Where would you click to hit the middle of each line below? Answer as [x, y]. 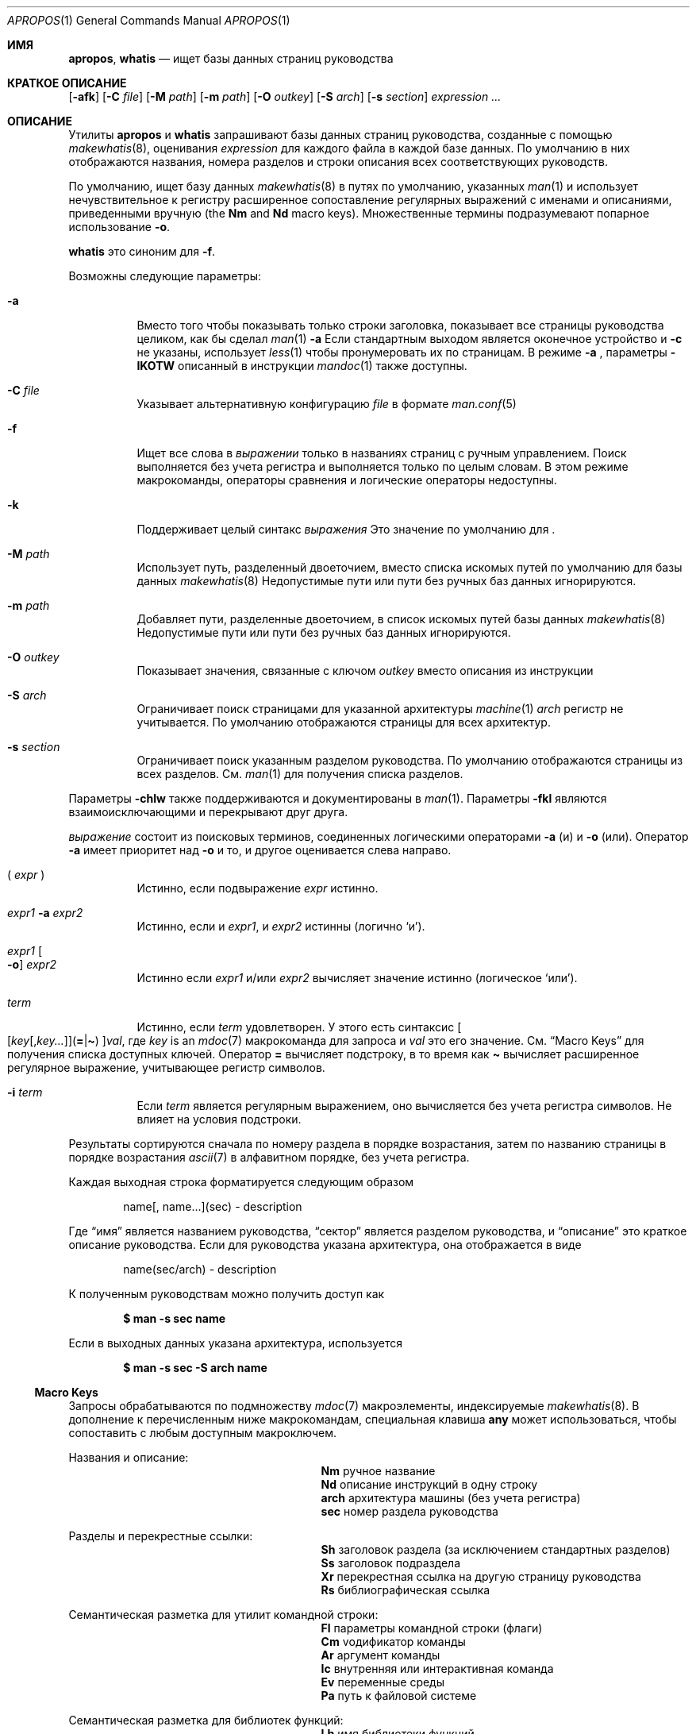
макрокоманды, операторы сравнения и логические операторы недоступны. [347, 480]
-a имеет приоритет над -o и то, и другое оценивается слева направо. [260, 850]
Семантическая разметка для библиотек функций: [206, 1720]
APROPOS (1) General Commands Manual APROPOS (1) [149, 20]
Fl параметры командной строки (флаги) [432, 1628]
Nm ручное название [378, 1471]
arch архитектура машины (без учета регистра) [451, 1498]
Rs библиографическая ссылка [406, 1590]
